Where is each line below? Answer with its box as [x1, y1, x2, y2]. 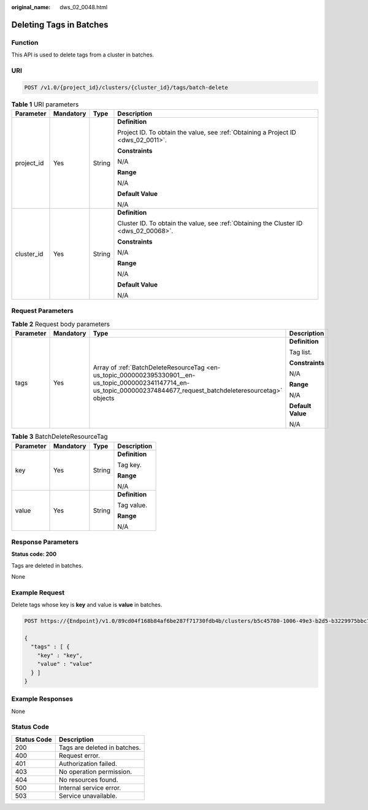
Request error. [58, 751, 101, 760]
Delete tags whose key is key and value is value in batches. [11, 601, 163, 609]
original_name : [11, 4, 51, 10]
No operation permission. [58, 767, 132, 776]
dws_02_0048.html [59, 4, 107, 10]
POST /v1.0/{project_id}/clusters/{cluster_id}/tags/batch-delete [24, 83, 228, 91]
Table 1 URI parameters [11, 100, 79, 109]
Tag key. [117, 460, 142, 469]
